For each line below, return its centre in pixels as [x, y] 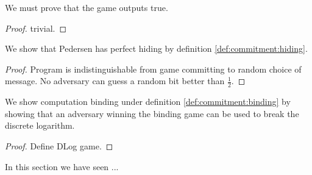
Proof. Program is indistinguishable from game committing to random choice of [153, 69]
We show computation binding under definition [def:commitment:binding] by [148, 102]
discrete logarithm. [40, 125]
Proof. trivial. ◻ [36, 28]
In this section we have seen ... [62, 166]
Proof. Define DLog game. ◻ [59, 145]
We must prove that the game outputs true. [87, 7]
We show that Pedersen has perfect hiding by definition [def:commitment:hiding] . [156, 48]
